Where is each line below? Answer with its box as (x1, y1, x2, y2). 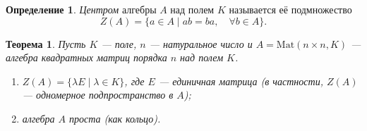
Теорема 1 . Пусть (6, 36, 86, 51)
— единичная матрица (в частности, (158, 73, 323, 88)
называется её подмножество (229, 2, 352, 16)
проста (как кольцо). (68, 111, 161, 125)
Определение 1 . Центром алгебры (6, 2, 157, 16)
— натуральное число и (149, 36, 253, 51)
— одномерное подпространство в (22, 87, 174, 102)
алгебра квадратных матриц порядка (6, 50, 167, 65)
